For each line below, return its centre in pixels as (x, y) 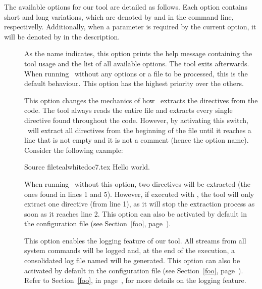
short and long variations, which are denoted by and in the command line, (119, 16)
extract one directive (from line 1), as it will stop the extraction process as (140, 204)
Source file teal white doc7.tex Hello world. (87, 167)
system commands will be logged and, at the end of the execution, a (130, 250)
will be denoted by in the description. (62, 36)
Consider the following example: (74, 150)
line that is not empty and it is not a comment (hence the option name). (137, 140)
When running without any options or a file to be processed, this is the (136, 73)
